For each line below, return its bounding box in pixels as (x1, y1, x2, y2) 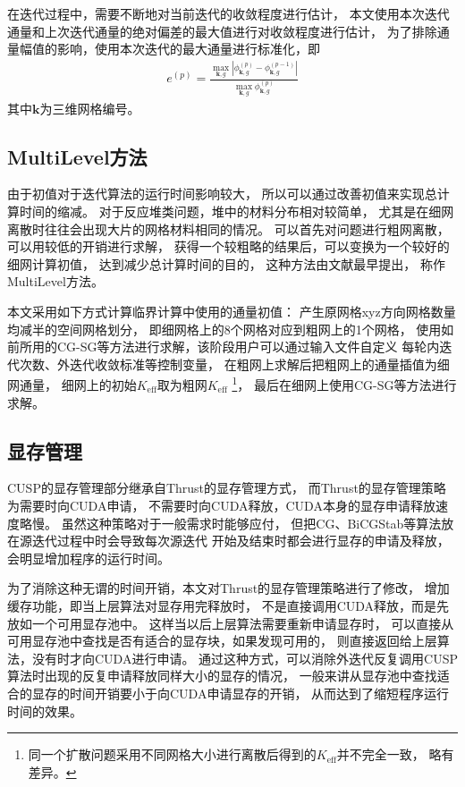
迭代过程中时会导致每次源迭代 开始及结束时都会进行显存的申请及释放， (31, 531, 450, 550)
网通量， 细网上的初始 (7, 376, 137, 393)
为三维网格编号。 (39, 98, 140, 117)
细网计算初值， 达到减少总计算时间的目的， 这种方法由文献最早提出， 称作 (7, 254, 445, 273)
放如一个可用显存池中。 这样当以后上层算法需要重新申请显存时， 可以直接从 (7, 614, 454, 632)
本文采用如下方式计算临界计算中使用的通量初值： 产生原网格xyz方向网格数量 (7, 301, 456, 320)
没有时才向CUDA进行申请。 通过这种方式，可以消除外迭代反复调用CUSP (31, 648, 458, 667)
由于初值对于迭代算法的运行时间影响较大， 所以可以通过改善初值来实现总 (7, 184, 437, 203)
